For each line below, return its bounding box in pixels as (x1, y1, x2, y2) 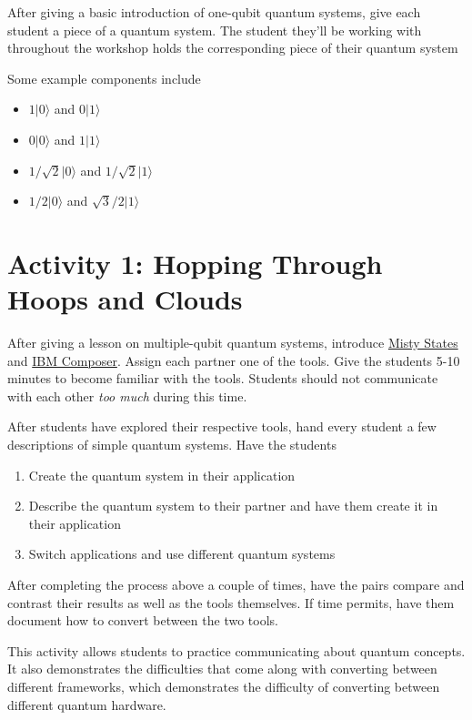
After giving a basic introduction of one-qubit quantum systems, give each (7, 3, 421, 21)
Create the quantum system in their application (28, 465, 296, 484)
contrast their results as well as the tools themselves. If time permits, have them (7, 593, 455, 612)
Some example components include (7, 68, 201, 87)
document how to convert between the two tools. (7, 611, 278, 630)
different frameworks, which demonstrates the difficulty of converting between (7, 676, 440, 695)
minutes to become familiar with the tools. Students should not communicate (7, 369, 438, 388)
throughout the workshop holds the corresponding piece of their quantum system (7, 38, 458, 57)
